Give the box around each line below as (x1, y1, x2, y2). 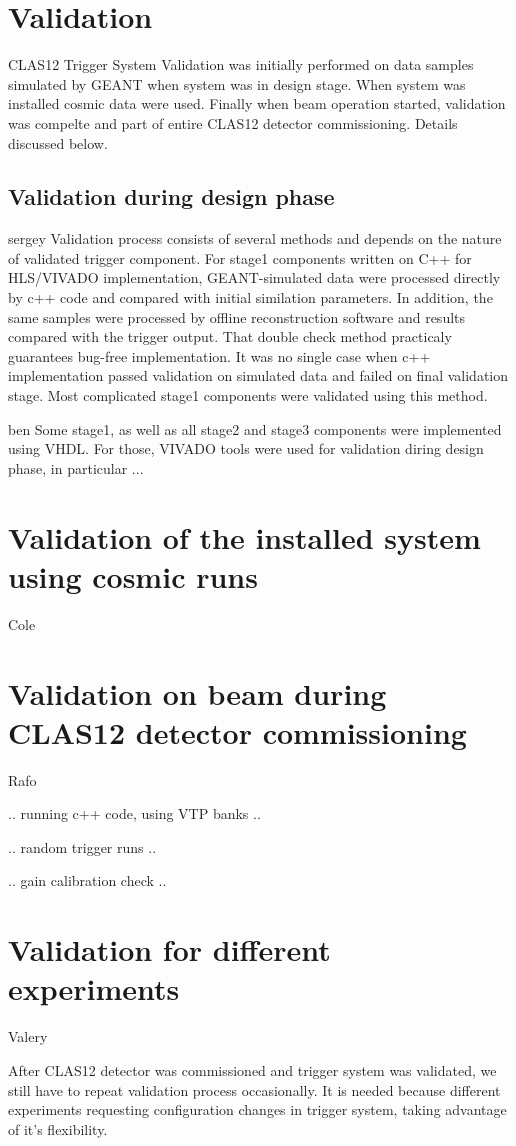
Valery (8, 1026, 48, 1047)
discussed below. (8, 132, 108, 153)
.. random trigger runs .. (8, 836, 157, 857)
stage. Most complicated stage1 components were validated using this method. (8, 385, 488, 406)
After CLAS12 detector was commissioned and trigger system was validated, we (8, 1059, 497, 1080)
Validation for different (8, 929, 331, 970)
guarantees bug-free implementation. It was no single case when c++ (8, 345, 431, 366)
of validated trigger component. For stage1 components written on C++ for (8, 247, 472, 268)
